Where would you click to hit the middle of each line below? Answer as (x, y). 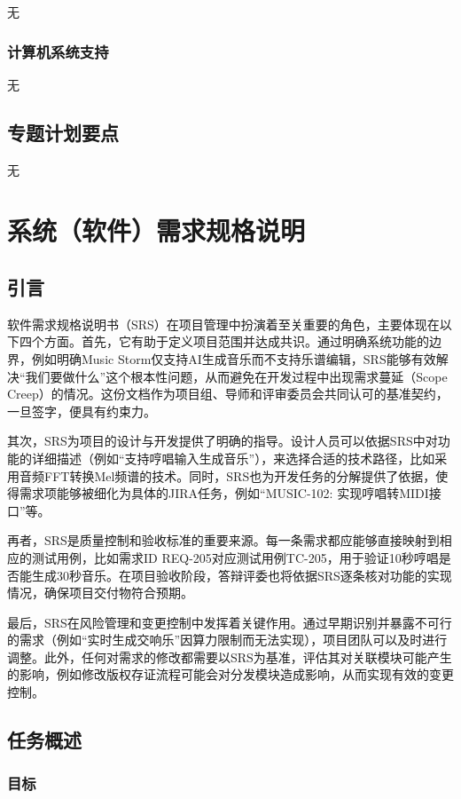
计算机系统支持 (58, 51)
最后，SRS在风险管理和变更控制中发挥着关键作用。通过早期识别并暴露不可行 (230, 622)
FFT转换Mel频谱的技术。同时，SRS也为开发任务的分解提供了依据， (240, 475)
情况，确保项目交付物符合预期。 (100, 593)
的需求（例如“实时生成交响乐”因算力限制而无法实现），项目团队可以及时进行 (227, 640)
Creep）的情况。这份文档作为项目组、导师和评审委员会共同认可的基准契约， (228, 394)
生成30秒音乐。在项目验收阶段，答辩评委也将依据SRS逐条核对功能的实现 (242, 575)
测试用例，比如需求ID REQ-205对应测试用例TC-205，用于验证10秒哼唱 (235, 557)
